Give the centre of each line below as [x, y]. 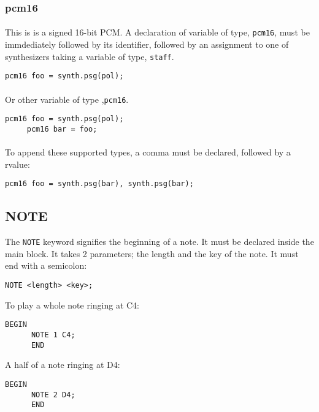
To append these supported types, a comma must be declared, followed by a [148, 152]
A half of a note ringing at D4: [63, 365]
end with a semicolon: [46, 265]
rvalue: [17, 164]
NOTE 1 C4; [53, 335]
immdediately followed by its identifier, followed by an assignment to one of [147, 44]
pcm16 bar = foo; [62, 129]
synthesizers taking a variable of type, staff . [90, 56]
